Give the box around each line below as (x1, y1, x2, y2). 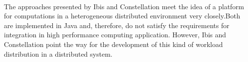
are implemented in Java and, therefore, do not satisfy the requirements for (4, 20, 229, 30)
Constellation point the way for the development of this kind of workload (4, 39, 223, 49)
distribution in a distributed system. (4, 48, 113, 59)
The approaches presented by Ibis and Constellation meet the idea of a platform (4, 1, 244, 11)
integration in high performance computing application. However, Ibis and (4, 30, 226, 40)
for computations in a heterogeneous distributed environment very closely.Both (4, 11, 240, 21)
